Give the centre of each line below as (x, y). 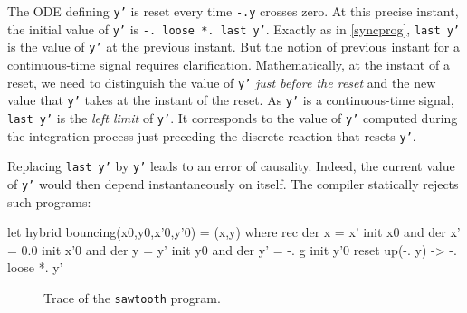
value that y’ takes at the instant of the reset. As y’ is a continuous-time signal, (231, 100)
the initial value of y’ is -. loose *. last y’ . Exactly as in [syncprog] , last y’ (234, 28)
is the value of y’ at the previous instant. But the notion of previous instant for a (233, 47)
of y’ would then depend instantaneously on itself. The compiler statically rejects (233, 183)
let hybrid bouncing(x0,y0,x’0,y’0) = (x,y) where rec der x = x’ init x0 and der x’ (234, 232)
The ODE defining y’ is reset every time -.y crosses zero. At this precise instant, (233, 11)
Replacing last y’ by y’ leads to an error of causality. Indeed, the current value (231, 166)
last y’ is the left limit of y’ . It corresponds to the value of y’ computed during (233, 117)
